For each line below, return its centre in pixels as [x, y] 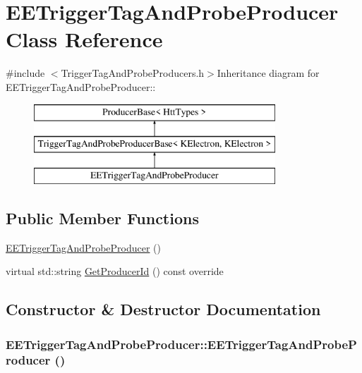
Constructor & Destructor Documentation [163, 309]
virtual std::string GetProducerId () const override [115, 271]
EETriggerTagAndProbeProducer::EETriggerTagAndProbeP [181, 344]
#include [25, 73]
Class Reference [84, 39]
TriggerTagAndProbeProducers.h [133, 73]
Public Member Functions [102, 218]
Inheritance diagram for [268, 73]
